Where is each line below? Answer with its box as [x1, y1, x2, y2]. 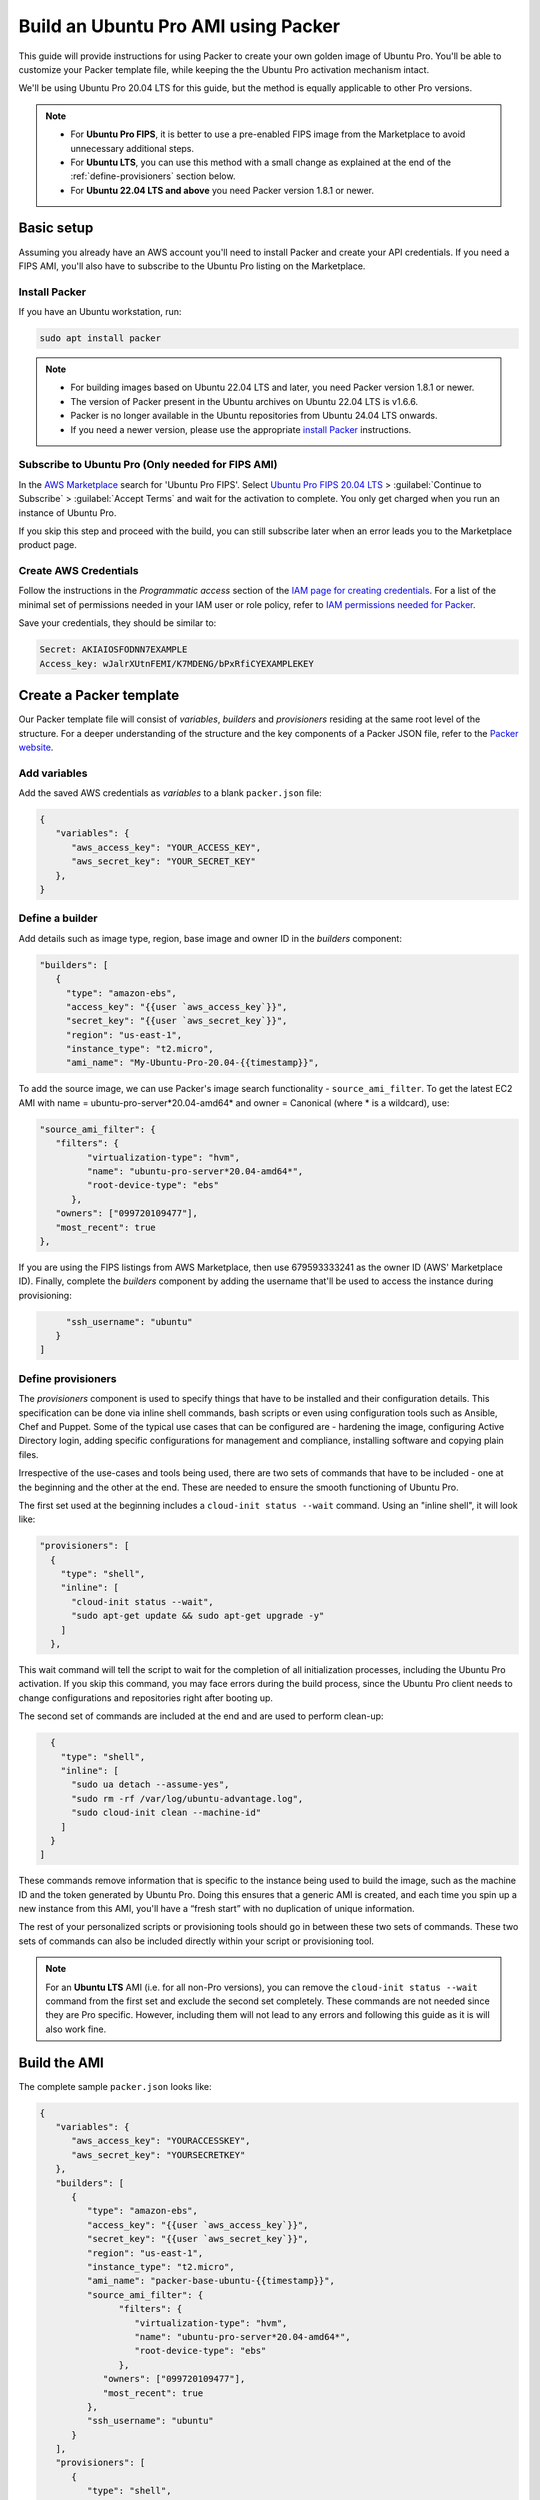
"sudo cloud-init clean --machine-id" [71, 1807, 262, 1819]
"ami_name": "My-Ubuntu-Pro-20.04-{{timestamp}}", [65, 1057, 320, 1069]
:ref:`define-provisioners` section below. [70, 170, 236, 182]
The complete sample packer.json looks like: [18, 2080, 212, 2092]
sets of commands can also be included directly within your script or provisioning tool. [18, 1935, 375, 1947]
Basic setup [18, 220, 94, 237]
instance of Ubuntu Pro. [18, 506, 117, 519]
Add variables [18, 766, 88, 780]
